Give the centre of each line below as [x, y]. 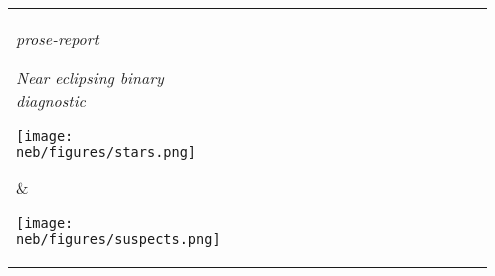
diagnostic [51, 100]
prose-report [57, 38]
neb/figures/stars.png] [106, 152]
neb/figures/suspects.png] [118, 239]
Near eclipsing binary [90, 77]
